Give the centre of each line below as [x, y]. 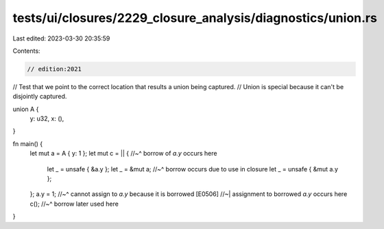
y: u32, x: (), [47, 119]
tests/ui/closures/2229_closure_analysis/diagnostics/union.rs [195, 18]
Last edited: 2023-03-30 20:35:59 [61, 38]
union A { [26, 109]
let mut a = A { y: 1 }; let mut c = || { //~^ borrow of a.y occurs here [123, 154]
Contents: [26, 51]
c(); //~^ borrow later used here [74, 204]
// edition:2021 [55, 69]
